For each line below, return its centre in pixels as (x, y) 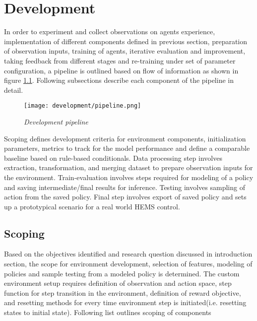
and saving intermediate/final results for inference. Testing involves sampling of (125, 187)
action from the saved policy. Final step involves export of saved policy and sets (125, 197)
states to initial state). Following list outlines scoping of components (108, 312)
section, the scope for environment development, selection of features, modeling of (128, 264)
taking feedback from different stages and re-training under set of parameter (120, 60)
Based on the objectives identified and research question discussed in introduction (128, 254)
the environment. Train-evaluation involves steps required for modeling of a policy (129, 177)
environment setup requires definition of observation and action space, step (118, 283)
